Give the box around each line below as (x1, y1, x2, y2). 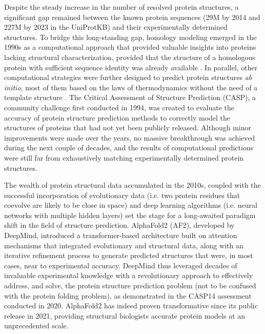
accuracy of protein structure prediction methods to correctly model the (4, 112, 231, 123)
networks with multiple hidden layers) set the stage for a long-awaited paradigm (4, 209, 256, 220)
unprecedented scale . (4, 320, 69, 331)
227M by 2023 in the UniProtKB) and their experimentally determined (4, 22, 228, 32)
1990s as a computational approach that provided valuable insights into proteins (4, 42, 256, 52)
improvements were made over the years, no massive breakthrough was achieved (4, 132, 255, 143)
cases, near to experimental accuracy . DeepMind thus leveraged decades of (4, 260, 237, 270)
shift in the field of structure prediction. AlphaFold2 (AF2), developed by (4, 220, 235, 230)
